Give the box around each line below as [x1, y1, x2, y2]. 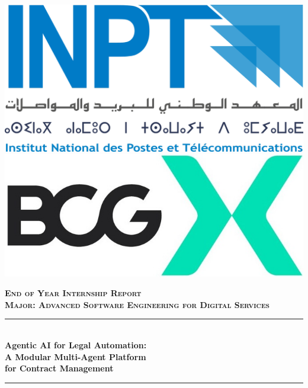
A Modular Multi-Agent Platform [5, 350, 146, 363]
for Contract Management [5, 362, 114, 374]
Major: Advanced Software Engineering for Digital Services [5, 298, 269, 310]
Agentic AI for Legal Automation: [5, 339, 147, 351]
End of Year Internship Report [5, 287, 142, 299]
